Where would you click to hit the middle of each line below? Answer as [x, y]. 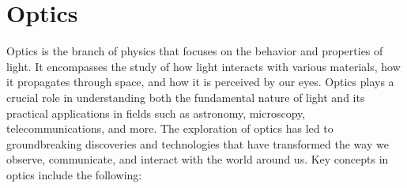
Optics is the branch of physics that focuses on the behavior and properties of [195, 51]
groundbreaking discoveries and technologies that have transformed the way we [198, 143]
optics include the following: [74, 174]
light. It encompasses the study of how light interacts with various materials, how [203, 66]
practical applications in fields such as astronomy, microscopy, [156, 113]
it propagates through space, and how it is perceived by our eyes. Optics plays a [200, 82]
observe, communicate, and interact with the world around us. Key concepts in [198, 159]
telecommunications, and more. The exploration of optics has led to [170, 128]
